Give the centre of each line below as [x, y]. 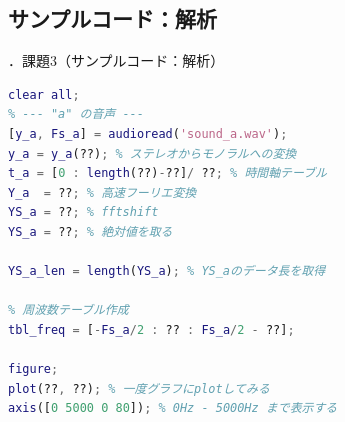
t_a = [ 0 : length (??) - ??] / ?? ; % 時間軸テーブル [167, 173]
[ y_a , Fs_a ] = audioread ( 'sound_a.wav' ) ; [148, 133]
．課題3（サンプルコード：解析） [116, 60]
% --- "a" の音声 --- [76, 114]
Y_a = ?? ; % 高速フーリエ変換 [102, 192]
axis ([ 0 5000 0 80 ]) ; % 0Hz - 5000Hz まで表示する [173, 408]
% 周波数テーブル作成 [68, 310]
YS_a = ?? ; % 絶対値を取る [90, 231]
